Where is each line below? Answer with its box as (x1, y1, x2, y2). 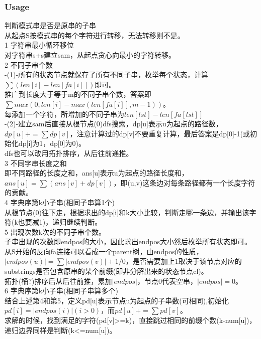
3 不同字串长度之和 (5, 157, 67, 168)
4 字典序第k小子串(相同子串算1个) (5, 197, 115, 207)
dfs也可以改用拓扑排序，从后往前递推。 (5, 147, 133, 158)
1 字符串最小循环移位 (5, 40, 74, 50)
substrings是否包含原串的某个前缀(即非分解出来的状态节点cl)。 (5, 266, 208, 276)
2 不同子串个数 (5, 59, 53, 70)
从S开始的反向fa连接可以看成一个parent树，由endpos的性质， (5, 246, 203, 256)
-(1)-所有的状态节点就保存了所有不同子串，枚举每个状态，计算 (5, 69, 209, 80)
